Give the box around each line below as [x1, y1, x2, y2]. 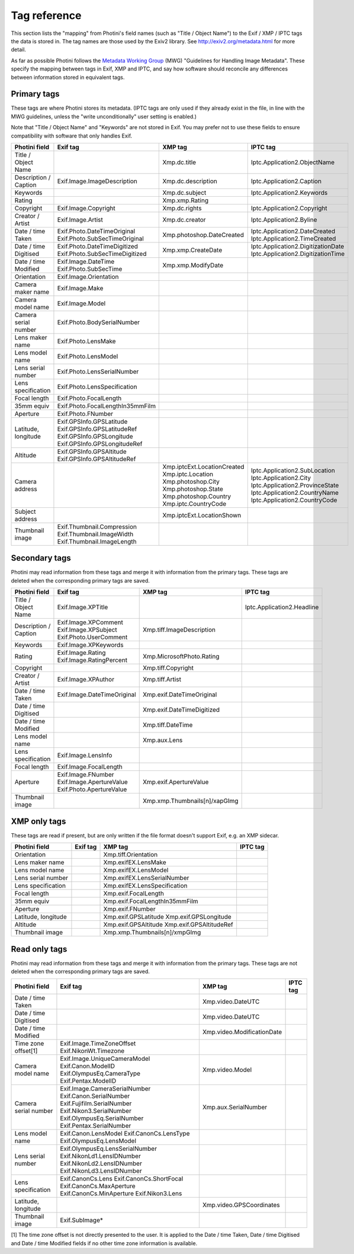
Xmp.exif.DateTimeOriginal [142, 690, 217, 699]
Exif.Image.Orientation [57, 273, 119, 281]
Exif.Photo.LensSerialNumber [57, 367, 139, 376]
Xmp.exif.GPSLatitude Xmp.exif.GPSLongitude [103, 913, 232, 921]
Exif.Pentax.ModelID [60, 1077, 117, 1085]
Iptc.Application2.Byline [250, 215, 317, 223]
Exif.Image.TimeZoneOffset [60, 1039, 136, 1048]
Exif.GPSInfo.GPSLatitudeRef [57, 424, 137, 433]
